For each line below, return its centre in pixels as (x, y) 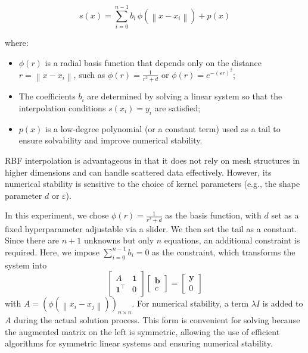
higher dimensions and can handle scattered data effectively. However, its (138, 172)
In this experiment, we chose (57, 215)
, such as (89, 74)
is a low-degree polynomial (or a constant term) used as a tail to (163, 128)
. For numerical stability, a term (190, 303)
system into (26, 265)
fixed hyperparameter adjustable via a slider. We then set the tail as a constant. (151, 228)
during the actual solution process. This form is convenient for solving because (157, 319)
